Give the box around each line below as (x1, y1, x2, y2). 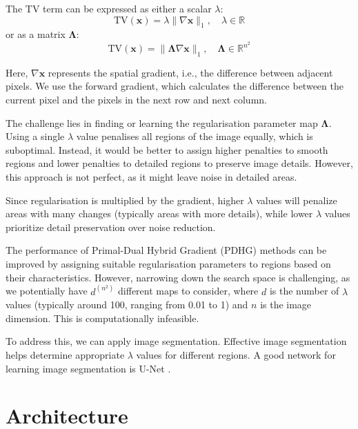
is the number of (269, 283, 339, 298)
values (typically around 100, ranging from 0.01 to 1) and (6, 297, 248, 312)
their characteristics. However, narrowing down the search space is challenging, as (6, 270, 350, 284)
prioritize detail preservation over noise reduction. (6, 219, 216, 234)
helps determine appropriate (6, 347, 125, 361)
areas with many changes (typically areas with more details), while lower (6, 206, 313, 221)
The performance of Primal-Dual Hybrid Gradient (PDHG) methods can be (6, 243, 327, 257)
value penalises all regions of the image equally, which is (76, 129, 313, 143)
